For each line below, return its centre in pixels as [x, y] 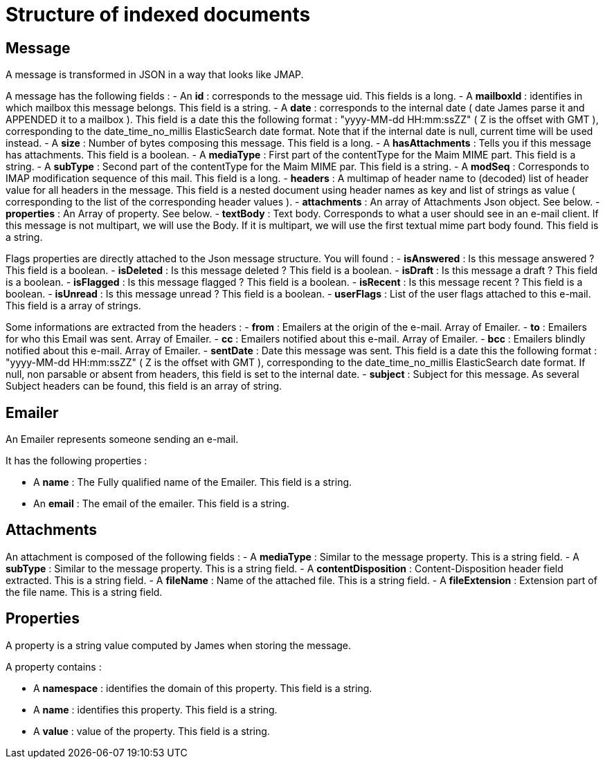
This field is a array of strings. [73, 306]
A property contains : [54, 666]
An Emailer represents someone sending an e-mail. [122, 439]
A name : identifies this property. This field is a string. [155, 709]
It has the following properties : [76, 461]
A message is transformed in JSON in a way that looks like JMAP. [155, 75]
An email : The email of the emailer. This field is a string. [161, 504]
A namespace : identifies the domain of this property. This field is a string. [203, 688]
